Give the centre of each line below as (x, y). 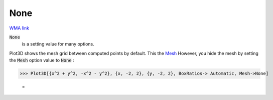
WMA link (19, 28)
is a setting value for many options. (58, 44)
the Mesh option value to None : (42, 60)
